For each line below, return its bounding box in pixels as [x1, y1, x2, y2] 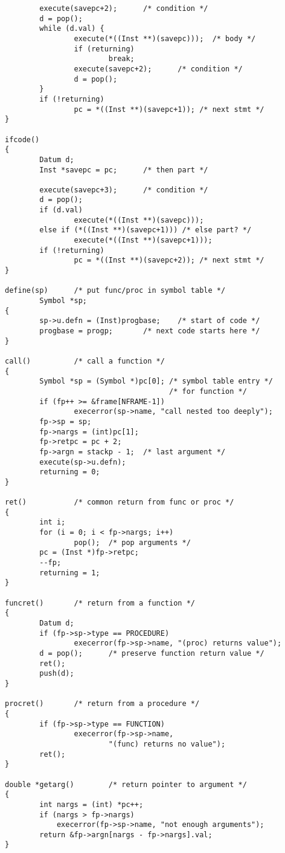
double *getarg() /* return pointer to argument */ [5, 780, 247, 789]
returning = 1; [39, 568, 100, 577]
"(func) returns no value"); [108, 739, 226, 748]
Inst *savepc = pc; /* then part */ [39, 165, 208, 174]
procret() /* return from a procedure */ [5, 699, 200, 708]
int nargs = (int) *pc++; [39, 800, 144, 809]
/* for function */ [169, 387, 247, 396]
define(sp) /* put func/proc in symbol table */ [5, 286, 226, 295]
